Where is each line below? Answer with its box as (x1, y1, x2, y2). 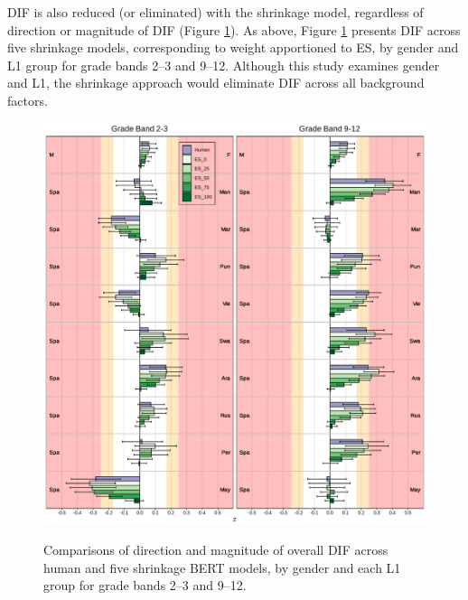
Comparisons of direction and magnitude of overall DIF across (43, 540, 388, 558)
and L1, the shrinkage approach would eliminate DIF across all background (7, 73, 425, 92)
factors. (7, 90, 48, 109)
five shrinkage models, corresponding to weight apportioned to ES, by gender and (7, 38, 459, 57)
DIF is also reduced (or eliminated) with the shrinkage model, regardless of (7, 3, 424, 21)
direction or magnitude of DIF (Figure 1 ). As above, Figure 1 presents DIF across (7, 20, 461, 39)
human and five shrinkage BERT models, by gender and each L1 (43, 558, 401, 577)
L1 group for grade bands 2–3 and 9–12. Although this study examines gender (7, 55, 440, 74)
